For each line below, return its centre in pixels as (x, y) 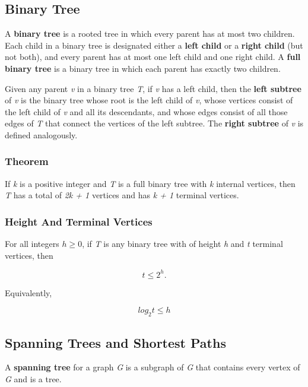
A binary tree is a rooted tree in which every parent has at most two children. (150, 34)
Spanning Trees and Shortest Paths (115, 342)
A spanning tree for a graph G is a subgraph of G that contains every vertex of (153, 367)
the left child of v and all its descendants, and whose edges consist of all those (146, 111)
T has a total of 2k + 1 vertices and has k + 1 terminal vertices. (122, 195)
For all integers (32, 244)
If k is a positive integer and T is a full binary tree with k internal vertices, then (150, 183)
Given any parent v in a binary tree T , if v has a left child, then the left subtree (153, 88)
